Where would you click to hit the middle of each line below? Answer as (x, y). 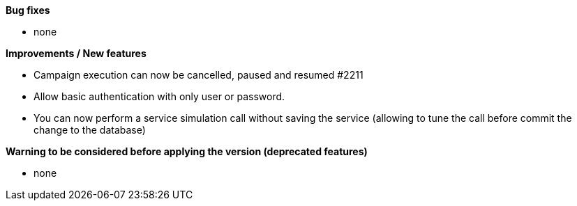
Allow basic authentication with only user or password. (159, 96)
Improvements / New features (76, 53)
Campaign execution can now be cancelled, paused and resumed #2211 (198, 75)
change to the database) (90, 130)
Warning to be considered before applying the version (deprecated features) (187, 151)
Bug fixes (28, 10)
